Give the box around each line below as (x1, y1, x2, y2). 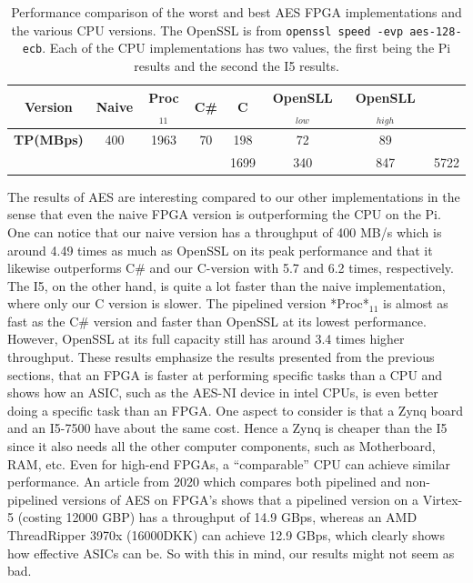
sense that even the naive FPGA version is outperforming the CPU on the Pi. (7, 205, 441, 224)
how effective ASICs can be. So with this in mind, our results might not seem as (7, 543, 455, 562)
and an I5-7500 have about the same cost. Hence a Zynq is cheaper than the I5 (7, 418, 448, 437)
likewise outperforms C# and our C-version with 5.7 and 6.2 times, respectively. (7, 258, 454, 277)
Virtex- (422, 489, 463, 508)
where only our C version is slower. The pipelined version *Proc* (7, 294, 369, 313)
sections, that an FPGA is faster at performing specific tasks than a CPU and (7, 365, 443, 384)
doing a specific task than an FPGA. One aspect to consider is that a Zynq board (7, 400, 464, 419)
